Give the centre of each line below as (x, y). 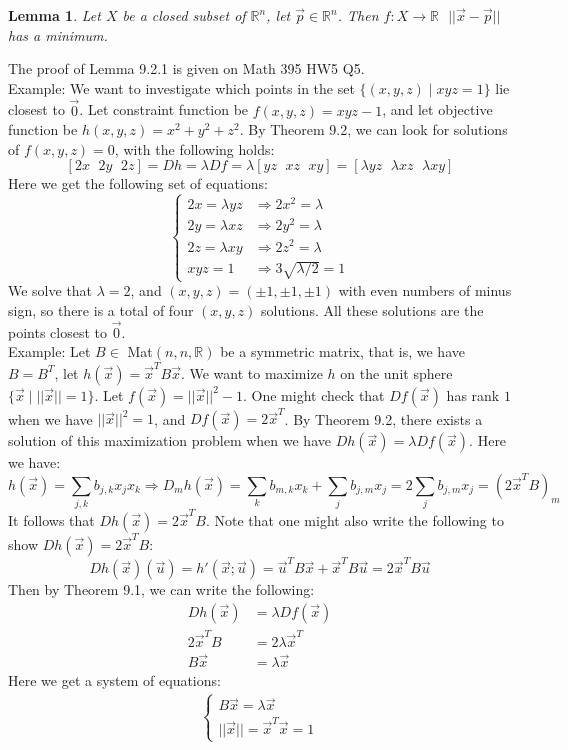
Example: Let (49, 351)
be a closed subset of (184, 15)
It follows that (51, 520)
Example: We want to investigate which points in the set (181, 87)
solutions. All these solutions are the (372, 309)
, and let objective (437, 109)
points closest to (57, 331)
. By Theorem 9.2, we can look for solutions (373, 129)
